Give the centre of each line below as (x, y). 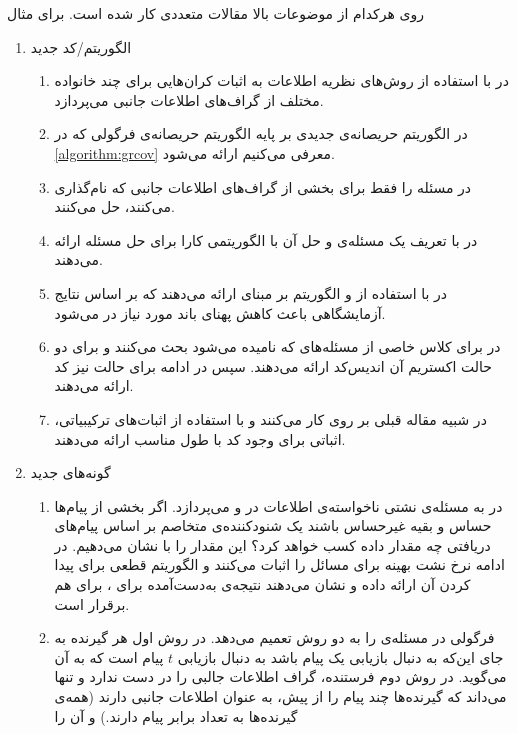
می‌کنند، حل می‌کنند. (114, 206)
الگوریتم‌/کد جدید (81, 46)
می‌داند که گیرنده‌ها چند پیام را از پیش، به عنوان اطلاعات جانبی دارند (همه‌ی (280, 696)
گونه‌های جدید (70, 472)
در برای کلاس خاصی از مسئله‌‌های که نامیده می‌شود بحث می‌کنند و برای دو (277, 346)
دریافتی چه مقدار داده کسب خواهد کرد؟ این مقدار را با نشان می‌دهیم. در (272, 544)
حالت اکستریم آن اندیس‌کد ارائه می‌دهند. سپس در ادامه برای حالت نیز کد (273, 365)
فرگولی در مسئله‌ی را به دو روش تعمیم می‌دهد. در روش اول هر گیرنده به (274, 637)
